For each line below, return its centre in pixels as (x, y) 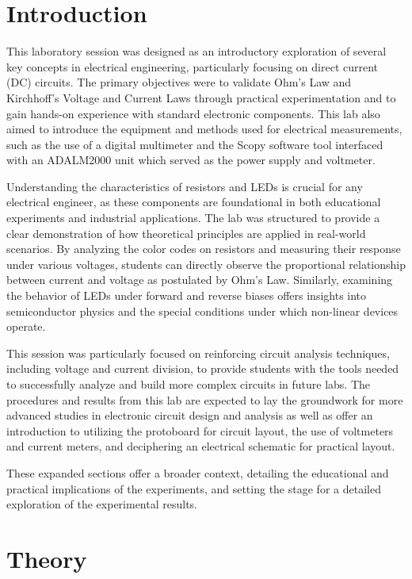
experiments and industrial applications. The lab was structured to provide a (193, 218)
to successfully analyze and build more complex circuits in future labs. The (189, 384)
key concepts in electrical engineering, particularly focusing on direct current (193, 66)
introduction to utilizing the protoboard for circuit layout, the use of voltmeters (200, 430)
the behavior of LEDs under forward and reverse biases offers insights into (187, 295)
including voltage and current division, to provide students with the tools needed (203, 368)
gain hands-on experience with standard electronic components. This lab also (193, 113)
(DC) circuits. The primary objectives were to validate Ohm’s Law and (179, 82)
